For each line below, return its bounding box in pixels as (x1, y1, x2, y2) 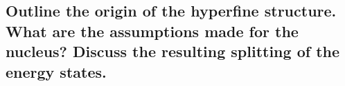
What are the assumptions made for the (6, 20, 299, 41)
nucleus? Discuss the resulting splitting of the (6, 41, 340, 62)
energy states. (6, 61, 107, 82)
